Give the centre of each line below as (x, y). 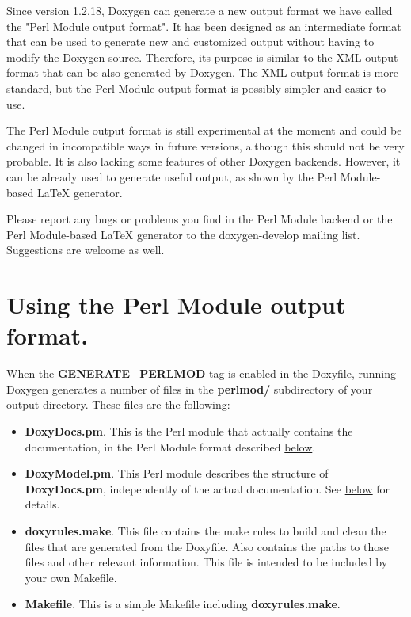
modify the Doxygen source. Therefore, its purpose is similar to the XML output (202, 57)
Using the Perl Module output (176, 305)
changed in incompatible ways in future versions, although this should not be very (205, 145)
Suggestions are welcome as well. (86, 250)
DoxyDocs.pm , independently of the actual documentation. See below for (207, 488)
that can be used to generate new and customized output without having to (190, 42)
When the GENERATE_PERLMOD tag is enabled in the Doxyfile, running (202, 373)
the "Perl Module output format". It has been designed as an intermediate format (204, 26)
